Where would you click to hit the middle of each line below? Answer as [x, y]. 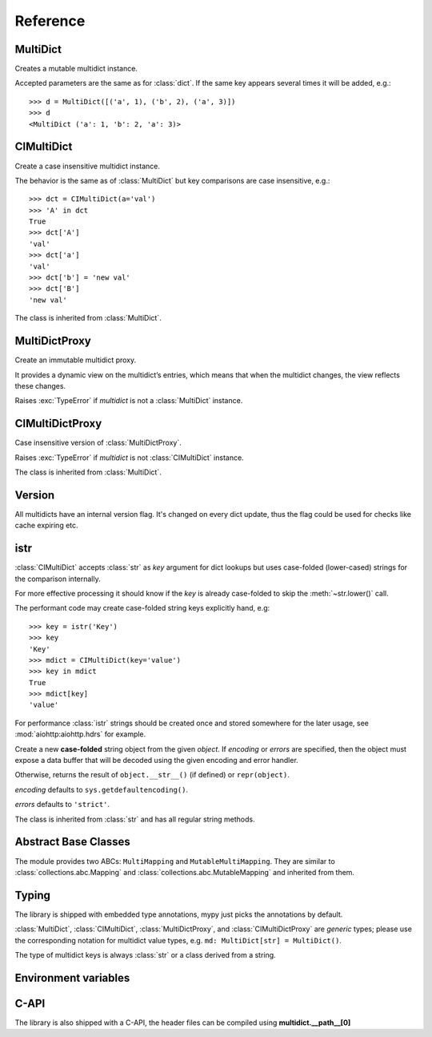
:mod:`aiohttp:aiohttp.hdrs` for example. [80, 734]
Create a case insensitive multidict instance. [87, 166]
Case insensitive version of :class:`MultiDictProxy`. [98, 443]
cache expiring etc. [47, 526]
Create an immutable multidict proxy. [76, 360]
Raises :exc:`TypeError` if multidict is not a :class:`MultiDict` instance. [129, 401]
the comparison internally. [58, 579]
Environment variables [72, 978]
